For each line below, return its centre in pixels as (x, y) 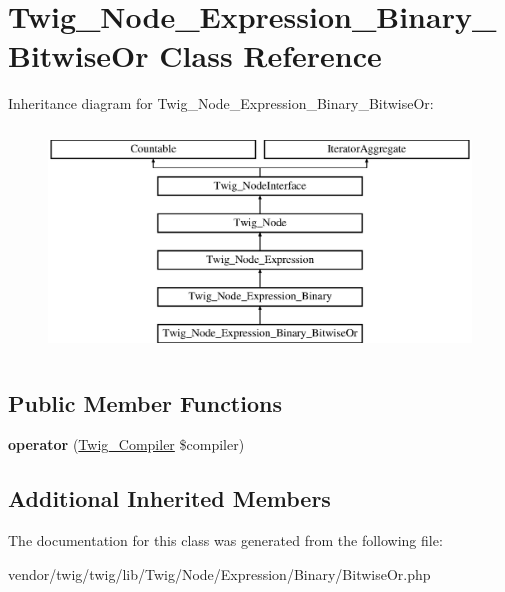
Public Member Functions (145, 402)
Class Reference (270, 55)
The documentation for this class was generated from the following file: (225, 540)
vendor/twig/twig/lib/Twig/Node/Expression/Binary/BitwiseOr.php (219, 573)
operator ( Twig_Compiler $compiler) (126, 444)
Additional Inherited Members (169, 498)
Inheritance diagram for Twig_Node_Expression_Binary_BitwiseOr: (221, 103)
